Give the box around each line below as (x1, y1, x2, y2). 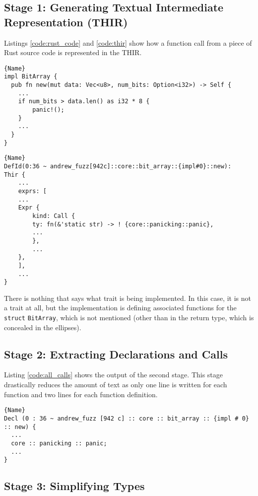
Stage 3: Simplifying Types (4, 478, 145, 494)
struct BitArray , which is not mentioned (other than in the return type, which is (4, 312, 254, 323)
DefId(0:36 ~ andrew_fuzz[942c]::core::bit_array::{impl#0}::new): (4, 163, 232, 170)
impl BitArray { (4, 73, 58, 80)
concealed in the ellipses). (4, 322, 81, 332)
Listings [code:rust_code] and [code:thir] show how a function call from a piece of (4, 37, 252, 48)
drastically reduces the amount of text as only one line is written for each (4, 379, 227, 390)
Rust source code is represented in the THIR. (4, 47, 142, 58)
